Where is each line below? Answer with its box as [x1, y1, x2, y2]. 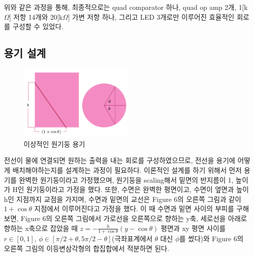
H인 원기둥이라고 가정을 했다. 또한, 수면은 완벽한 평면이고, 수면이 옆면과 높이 [12, 184, 249, 194]
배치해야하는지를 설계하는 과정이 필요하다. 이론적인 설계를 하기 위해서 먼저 [12, 165, 242, 175]
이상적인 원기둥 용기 [24, 138, 85, 149]
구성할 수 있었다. [12, 21, 63, 32]
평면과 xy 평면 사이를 [161, 223, 226, 233]
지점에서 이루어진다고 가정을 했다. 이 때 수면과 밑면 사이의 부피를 [34, 203, 234, 214]
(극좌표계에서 [112, 233, 153, 244]
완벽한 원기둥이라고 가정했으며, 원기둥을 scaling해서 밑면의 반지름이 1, [19, 174, 233, 185]
